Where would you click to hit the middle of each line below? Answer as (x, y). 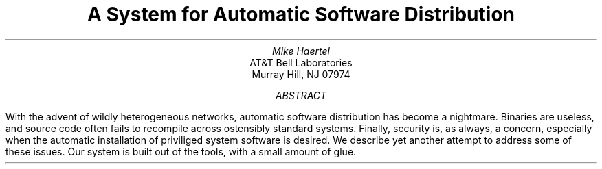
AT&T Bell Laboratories (301, 62)
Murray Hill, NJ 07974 (301, 74)
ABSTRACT (301, 95)
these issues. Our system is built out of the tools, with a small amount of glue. (181, 151)
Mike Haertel (301, 51)
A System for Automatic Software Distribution (301, 14)
